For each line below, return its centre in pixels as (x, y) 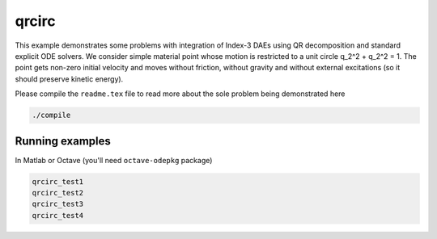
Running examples (63, 141)
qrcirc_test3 (58, 204)
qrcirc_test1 (58, 181)
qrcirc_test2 (58, 193)
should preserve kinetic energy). (69, 79)
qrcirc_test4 (58, 215)
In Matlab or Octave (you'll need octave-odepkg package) (114, 160)
